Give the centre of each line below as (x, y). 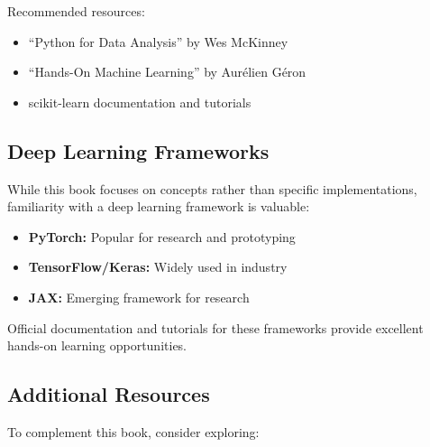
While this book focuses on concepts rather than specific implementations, (212, 188)
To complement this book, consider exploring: (133, 431)
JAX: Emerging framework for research (139, 297)
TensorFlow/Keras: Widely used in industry (158, 267)
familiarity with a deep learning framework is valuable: (159, 206)
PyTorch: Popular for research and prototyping (162, 236)
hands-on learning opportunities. (97, 345)
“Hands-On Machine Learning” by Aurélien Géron (167, 72)
